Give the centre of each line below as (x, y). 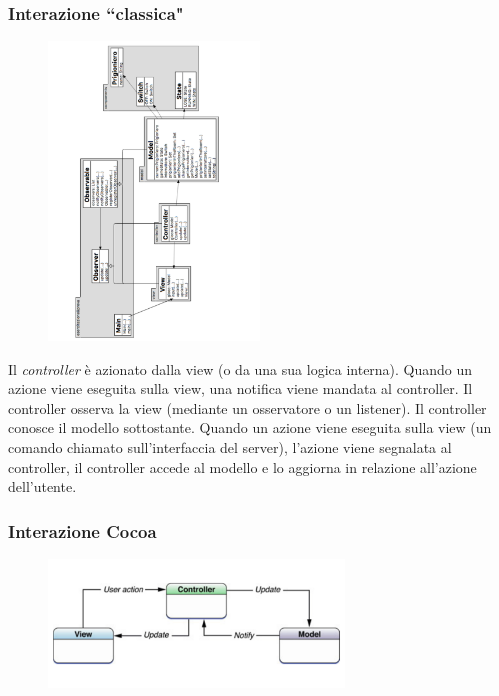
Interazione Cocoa (82, 530)
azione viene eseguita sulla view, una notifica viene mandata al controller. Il (240, 388)
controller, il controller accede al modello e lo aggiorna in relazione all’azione (242, 466)
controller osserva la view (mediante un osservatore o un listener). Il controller (247, 407)
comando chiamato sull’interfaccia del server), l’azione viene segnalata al (230, 447)
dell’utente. (42, 486)
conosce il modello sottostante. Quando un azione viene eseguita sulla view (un (250, 427)
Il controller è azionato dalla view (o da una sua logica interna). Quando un (240, 368)
